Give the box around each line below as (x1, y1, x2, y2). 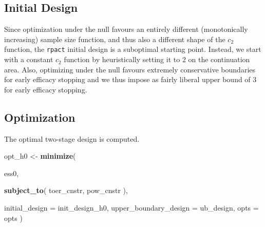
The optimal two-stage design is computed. (4, 133, 140, 144)
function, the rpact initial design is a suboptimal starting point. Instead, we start (4, 44, 261, 54)
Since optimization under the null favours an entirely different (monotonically (4, 24, 248, 34)
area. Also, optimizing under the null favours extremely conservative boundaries (4, 64, 256, 74)
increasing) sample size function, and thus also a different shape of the (4, 33, 225, 44)
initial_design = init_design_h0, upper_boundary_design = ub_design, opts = (4, 202, 259, 213)
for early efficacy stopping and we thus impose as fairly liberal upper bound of (4, 74, 251, 85)
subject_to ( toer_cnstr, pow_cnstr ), (4, 185, 128, 196)
